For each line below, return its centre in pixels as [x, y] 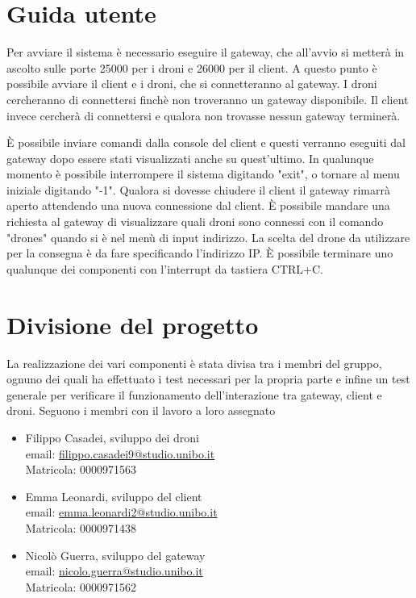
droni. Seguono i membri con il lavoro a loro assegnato [141, 410]
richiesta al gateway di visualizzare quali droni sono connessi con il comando [195, 222]
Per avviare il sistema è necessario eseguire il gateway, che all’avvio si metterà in [206, 52]
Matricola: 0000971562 [81, 586]
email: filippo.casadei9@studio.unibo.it [120, 453]
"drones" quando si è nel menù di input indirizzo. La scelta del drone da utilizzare [208, 237]
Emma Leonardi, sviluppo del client [114, 496]
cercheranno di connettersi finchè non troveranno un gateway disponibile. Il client [208, 99]
